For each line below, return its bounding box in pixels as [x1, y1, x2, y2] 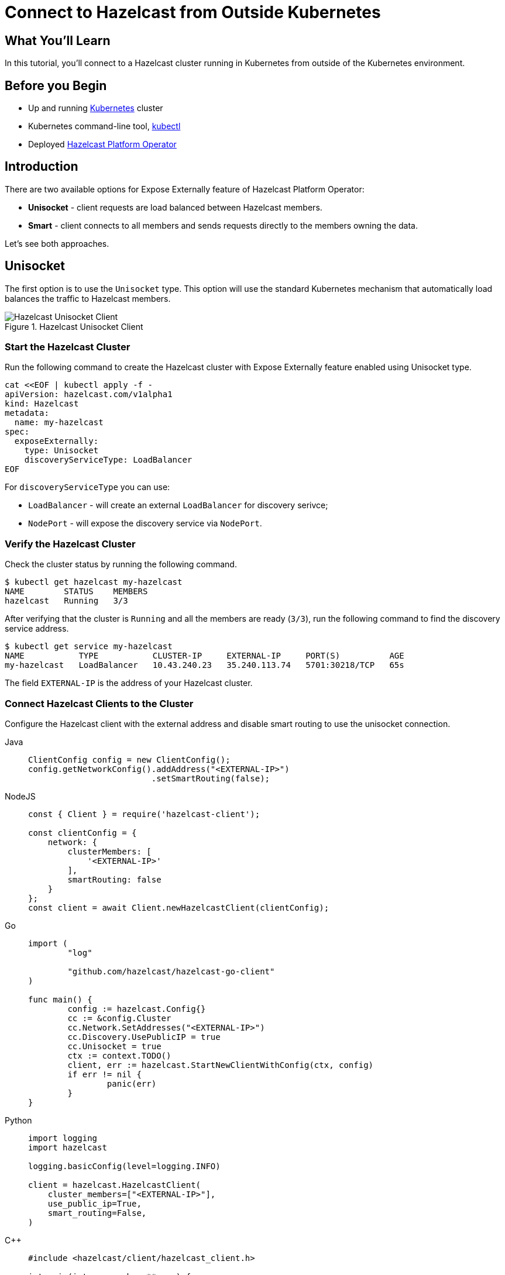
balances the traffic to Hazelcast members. [5, 293, 171, 304]
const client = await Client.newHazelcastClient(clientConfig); [28, 902, 329, 912]
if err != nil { [67, 1069, 142, 1079]
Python [5, 1115, 32, 1125]
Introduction [5, 159, 78, 174]
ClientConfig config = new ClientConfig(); [28, 754, 231, 764]
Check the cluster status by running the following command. [5, 559, 237, 570]
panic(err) [107, 1078, 157, 1088]
